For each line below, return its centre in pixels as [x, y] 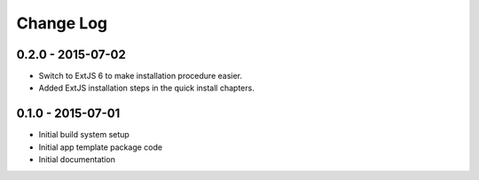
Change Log [62, 23]
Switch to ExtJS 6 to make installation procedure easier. [141, 76]
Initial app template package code [101, 147]
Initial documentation [77, 160]
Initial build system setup [84, 135]
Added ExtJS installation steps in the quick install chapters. [146, 88]
